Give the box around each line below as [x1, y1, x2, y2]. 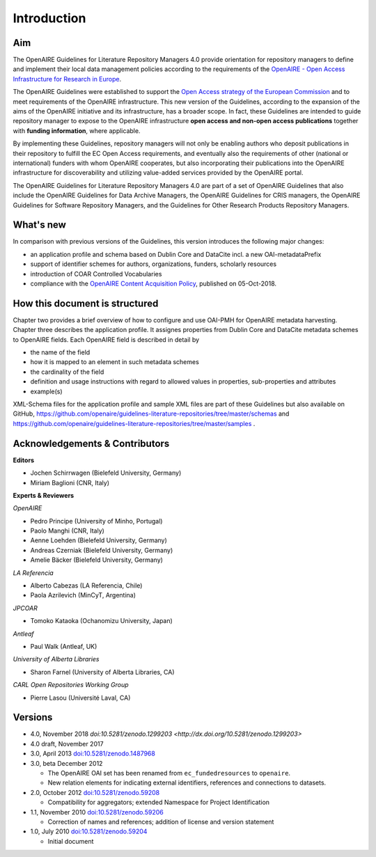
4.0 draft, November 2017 [30, 739, 104, 748]
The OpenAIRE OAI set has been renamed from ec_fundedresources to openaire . [47, 769, 291, 777]
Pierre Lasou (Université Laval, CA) [30, 693, 131, 702]
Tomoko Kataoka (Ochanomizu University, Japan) [30, 617, 173, 625]
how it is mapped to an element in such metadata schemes [30, 358, 200, 366]
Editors [13, 456, 35, 464]
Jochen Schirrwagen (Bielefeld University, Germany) [30, 469, 182, 477]
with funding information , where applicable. [13, 126, 141, 135]
